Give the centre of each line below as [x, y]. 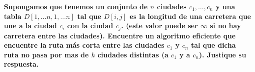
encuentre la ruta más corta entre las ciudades [84, 45]
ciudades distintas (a [133, 54]
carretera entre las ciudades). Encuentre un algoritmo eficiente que [120, 35]
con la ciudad [90, 26]
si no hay [226, 26]
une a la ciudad [30, 26]
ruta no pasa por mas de [46, 54]
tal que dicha [213, 45]
